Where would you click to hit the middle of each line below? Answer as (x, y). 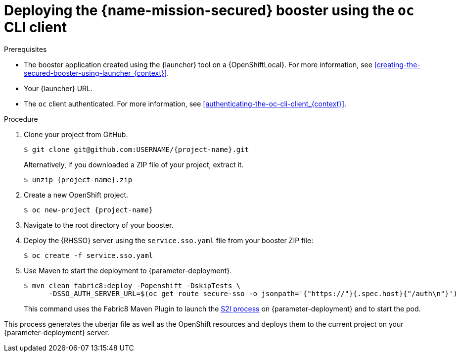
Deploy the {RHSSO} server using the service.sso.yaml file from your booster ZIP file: (169, 240)
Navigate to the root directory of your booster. (99, 225)
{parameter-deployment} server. (57, 332)
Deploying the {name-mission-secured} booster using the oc (209, 10)
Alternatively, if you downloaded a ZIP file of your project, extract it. (134, 164)
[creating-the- (397, 64)
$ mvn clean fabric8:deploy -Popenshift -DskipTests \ (132, 285)
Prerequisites (25, 49)
